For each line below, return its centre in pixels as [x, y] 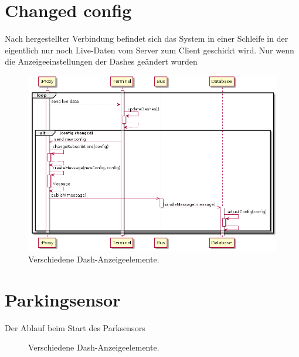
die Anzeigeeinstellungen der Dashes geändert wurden [101, 61]
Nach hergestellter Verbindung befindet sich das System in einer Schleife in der [147, 38]
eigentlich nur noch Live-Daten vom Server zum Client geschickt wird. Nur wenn [149, 50]
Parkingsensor [63, 299]
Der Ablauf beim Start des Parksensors [75, 327]
